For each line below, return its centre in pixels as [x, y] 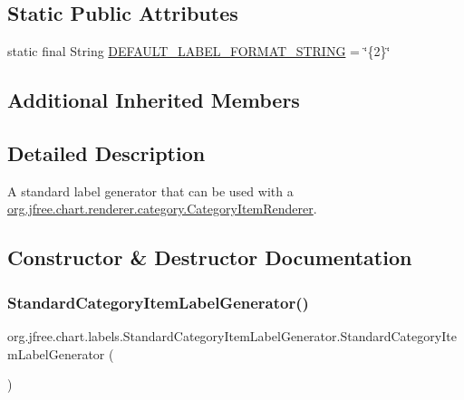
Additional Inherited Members [154, 100]
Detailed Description [106, 152]
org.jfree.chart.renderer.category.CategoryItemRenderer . [162, 209]
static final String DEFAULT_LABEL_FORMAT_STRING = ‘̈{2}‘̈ [199, 51]
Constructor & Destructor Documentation [210, 257]
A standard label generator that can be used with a [150, 190]
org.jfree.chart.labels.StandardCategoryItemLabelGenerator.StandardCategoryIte [232, 335]
